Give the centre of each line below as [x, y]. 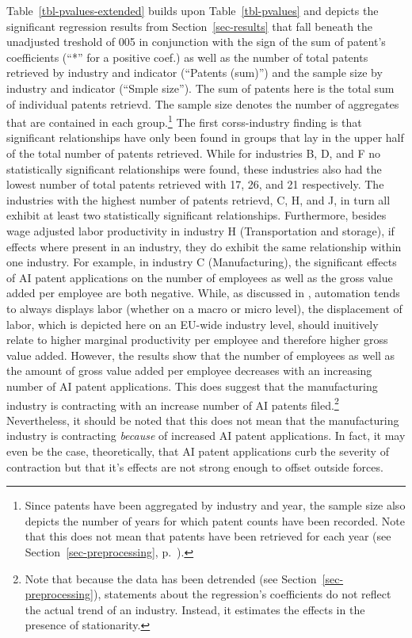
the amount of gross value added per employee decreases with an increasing [189, 371]
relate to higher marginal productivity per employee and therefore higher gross [197, 340]
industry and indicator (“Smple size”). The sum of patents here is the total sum [200, 88]
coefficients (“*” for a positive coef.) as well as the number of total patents [187, 57]
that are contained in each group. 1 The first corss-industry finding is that [184, 121]
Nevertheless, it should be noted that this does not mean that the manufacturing [203, 420]
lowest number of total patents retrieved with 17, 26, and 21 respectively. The [195, 184]
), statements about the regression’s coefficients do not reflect [242, 594]
